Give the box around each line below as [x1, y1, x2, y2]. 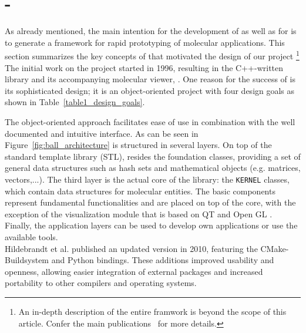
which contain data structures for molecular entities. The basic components [5, 184, 275, 197]
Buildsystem [5, 254, 49, 266]
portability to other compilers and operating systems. [5, 277, 197, 289]
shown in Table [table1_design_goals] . [5, 96, 145, 108]
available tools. [5, 230, 58, 243]
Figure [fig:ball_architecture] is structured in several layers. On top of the [5, 139, 272, 151]
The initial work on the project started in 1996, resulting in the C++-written [5, 61, 284, 73]
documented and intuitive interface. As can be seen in [5, 127, 199, 139]
